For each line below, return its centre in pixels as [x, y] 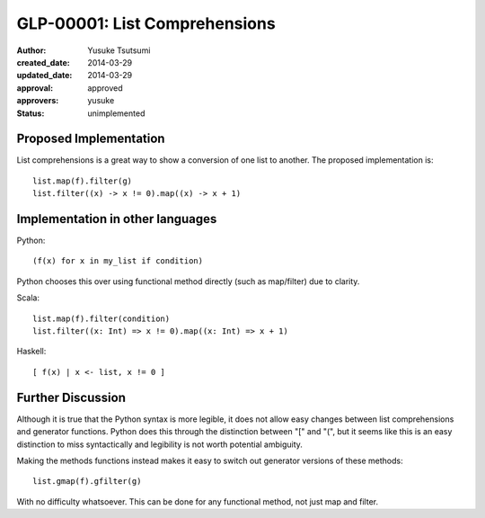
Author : [31, 50]
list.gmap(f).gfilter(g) [87, 482]
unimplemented [116, 113]
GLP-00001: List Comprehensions [146, 23]
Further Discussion [71, 397]
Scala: [28, 298]
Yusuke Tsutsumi [119, 50]
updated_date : [44, 76]
